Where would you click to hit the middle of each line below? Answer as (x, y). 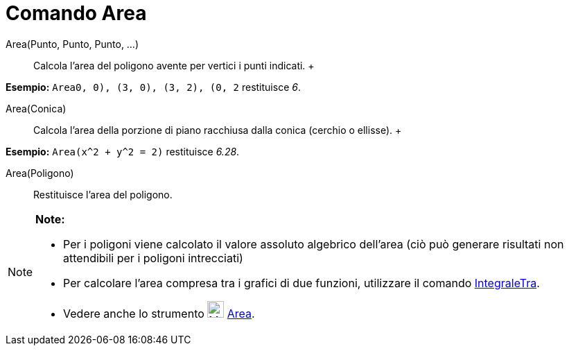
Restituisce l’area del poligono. (103, 194)
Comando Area (76, 13)
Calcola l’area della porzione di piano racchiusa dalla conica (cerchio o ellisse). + (218, 130)
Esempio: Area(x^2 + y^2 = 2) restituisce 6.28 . (123, 151)
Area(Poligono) (40, 173)
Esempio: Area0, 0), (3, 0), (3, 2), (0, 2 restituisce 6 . (153, 87)
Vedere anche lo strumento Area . (159, 313)
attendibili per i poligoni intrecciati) (153, 258)
